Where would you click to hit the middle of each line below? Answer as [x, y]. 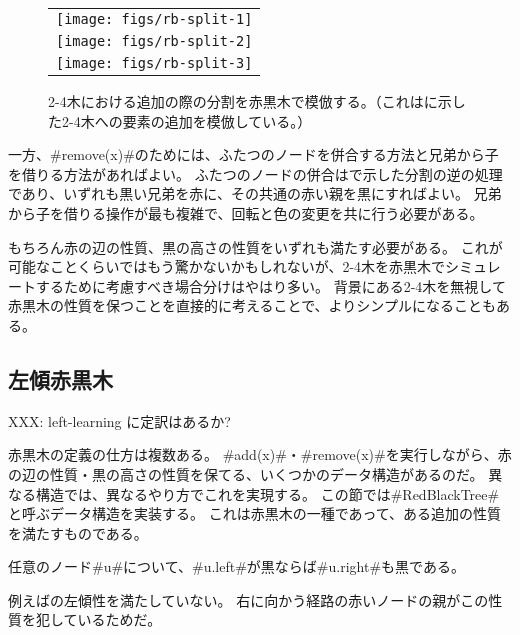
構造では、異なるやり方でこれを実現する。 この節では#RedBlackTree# [267, 493]
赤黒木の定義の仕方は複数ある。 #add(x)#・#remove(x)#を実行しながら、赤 [260, 454]
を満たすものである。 [78, 532]
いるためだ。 [119, 619]
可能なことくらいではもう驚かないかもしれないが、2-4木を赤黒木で [227, 266]
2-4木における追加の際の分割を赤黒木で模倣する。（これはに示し [257, 101]
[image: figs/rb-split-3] [154, 63]
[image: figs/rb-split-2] [154, 41]
